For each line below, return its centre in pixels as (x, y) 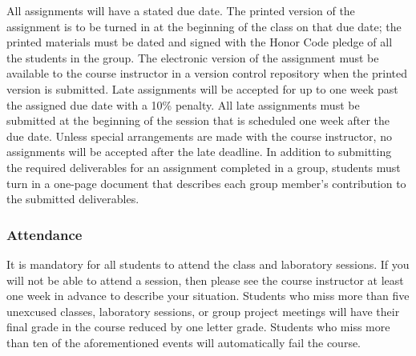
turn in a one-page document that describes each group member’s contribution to (206, 183)
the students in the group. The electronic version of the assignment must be (193, 57)
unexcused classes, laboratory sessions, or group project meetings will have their (203, 311)
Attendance (44, 234)
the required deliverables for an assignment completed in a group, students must (204, 167)
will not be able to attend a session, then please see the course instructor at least (205, 280)
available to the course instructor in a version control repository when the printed (207, 73)
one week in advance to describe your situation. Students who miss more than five (208, 296)
